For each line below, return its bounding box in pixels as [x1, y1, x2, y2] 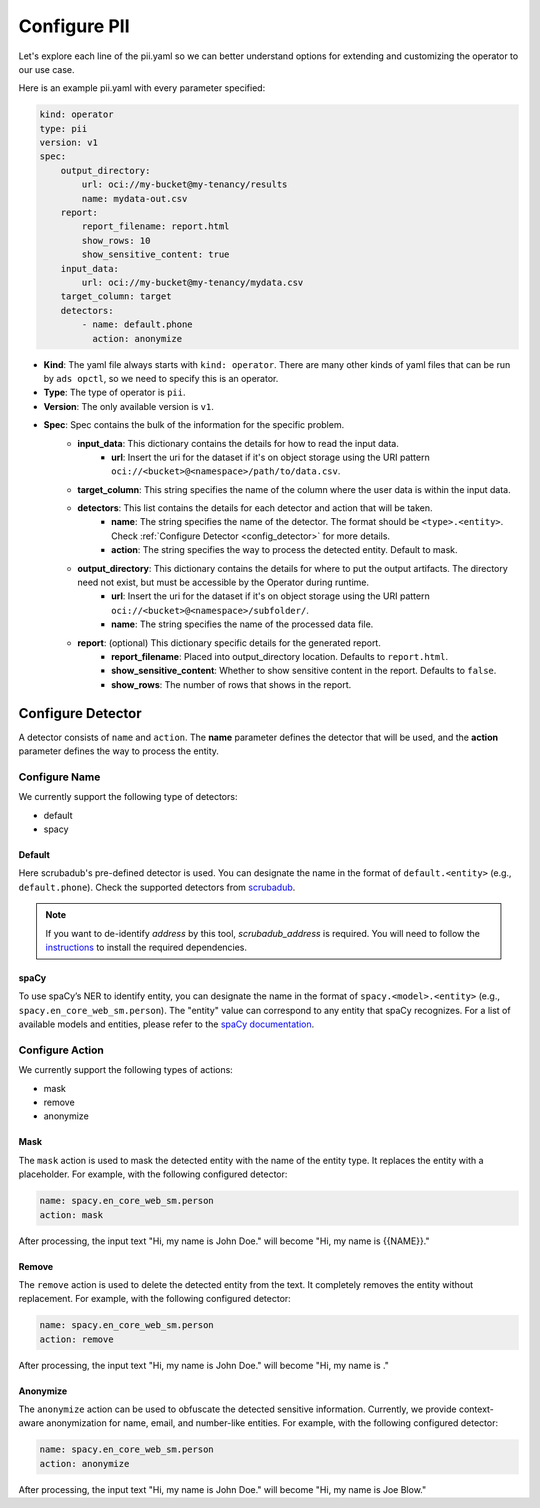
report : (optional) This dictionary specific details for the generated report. [77, 636, 382, 649]
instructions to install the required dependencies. [45, 941, 248, 953]
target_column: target [60, 291, 172, 302]
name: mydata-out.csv [81, 193, 188, 204]
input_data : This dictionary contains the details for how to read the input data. [77, 437, 399, 449]
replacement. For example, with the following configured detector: [18, 1293, 292, 1305]
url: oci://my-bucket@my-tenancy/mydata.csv [81, 277, 304, 288]
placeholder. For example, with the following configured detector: [18, 1168, 288, 1180]
